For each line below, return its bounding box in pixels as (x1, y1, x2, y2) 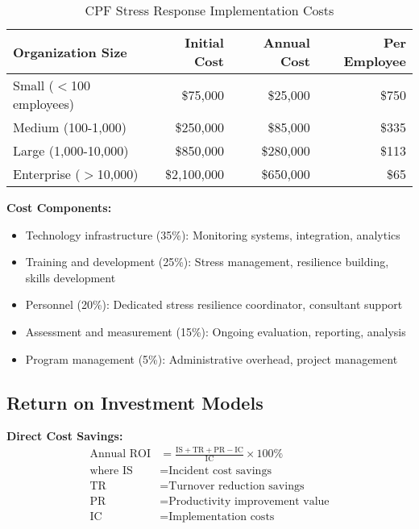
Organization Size (13, 42, 127, 61)
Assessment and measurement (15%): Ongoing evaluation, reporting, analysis (25, 323, 406, 339)
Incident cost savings (168, 465, 272, 477)
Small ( (13, 76, 54, 94)
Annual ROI (89, 448, 151, 460)
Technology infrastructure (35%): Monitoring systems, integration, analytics (25, 226, 400, 243)
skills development (25, 269, 116, 285)
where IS (89, 465, 133, 477)
